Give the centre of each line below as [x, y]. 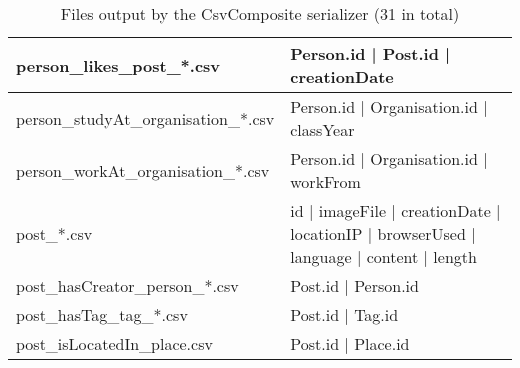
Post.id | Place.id [350, 343]
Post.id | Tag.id [344, 314]
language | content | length [383, 256]
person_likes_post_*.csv [118, 65]
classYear [322, 129]
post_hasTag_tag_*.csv [102, 314]
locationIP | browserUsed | [383, 233]
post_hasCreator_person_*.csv [127, 285]
